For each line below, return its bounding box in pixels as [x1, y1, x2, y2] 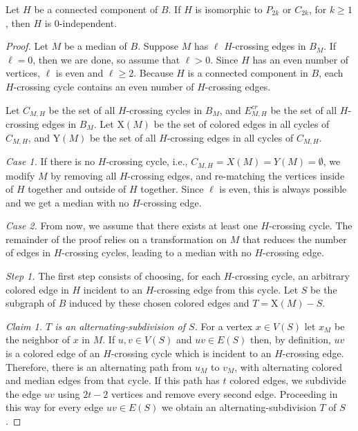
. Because [133, 66, 173, 80]
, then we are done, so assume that [32, 52, 180, 66]
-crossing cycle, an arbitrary [232, 269, 350, 283]
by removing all [50, 168, 117, 182]
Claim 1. [6, 318, 42, 333]
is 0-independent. [44, 15, 117, 30]
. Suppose [138, 39, 179, 53]
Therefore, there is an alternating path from [6, 359, 192, 374]
